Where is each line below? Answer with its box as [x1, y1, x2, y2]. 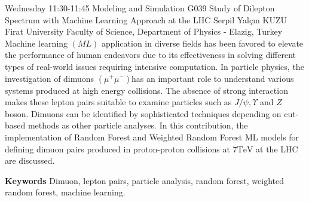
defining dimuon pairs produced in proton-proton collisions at [5, 142, 230, 155]
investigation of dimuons [5, 72, 94, 84]
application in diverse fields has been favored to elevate [101, 36, 304, 49]
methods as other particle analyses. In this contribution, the [27, 119, 248, 131]
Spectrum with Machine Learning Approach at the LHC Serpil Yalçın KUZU [5, 13, 287, 26]
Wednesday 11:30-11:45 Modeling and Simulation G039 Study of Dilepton [5, 2, 275, 14]
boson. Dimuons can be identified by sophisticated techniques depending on [5, 107, 282, 120]
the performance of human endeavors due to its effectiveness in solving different [5, 48, 296, 61]
